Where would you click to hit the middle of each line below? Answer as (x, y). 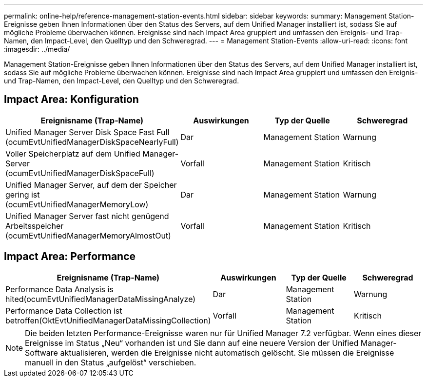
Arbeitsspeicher (35, 226)
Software (41, 352)
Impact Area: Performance (70, 257)
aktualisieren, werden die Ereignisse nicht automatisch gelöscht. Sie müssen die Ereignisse (227, 352)
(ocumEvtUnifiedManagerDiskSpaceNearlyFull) (92, 142)
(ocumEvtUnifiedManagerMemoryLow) (77, 204)
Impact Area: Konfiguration (71, 100)
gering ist (23, 194)
